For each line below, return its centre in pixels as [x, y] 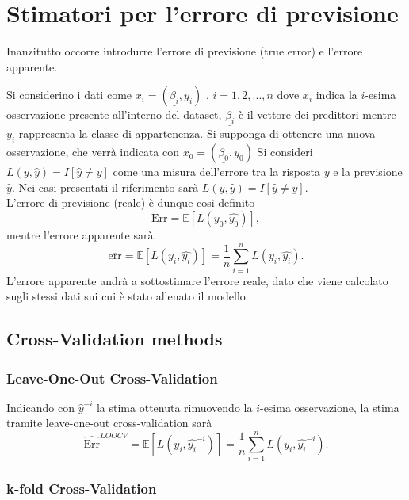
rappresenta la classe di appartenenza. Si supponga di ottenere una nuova [197, 134]
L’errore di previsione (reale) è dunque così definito [131, 202]
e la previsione [368, 172]
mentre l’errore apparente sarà [80, 234]
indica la [336, 95]
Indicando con [40, 407]
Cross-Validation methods [115, 339]
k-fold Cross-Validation [82, 489]
